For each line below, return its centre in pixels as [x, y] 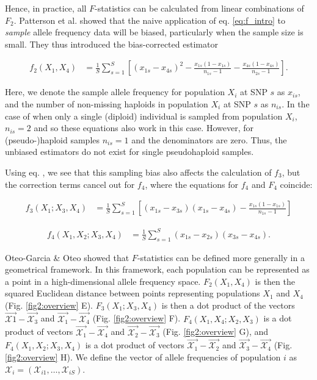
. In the [296, 104]
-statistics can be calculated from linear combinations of [199, 8]
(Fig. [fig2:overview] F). [137, 318]
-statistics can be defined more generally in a [221, 257]
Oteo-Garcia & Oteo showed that [67, 257]
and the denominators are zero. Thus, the [209, 139]
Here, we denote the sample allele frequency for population [115, 92]
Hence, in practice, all [46, 8]
